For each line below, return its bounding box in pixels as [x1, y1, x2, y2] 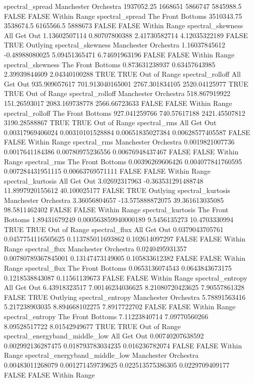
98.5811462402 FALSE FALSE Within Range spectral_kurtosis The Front [4, 204, 229, 215]
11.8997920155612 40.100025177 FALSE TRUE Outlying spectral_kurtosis [4, 185, 230, 195]
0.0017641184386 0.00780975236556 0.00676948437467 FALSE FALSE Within [4, 146, 239, 156]
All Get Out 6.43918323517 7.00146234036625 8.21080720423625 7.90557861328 [4, 282, 245, 292]
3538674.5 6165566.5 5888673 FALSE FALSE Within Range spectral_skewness [4, 20, 243, 31]
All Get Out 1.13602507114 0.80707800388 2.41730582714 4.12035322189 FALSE [4, 30, 248, 40]
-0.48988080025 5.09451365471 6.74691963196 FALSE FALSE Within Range [4, 49, 235, 59]
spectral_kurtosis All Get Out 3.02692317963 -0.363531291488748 [4, 175, 204, 186]
